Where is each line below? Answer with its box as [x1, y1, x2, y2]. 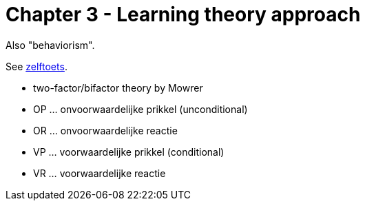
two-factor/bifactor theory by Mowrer [33, 81, 203, 94]
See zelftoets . [6, 60, 67, 72]
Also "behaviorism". [6, 39, 95, 51]
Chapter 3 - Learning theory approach [6, 3, 361, 26]
